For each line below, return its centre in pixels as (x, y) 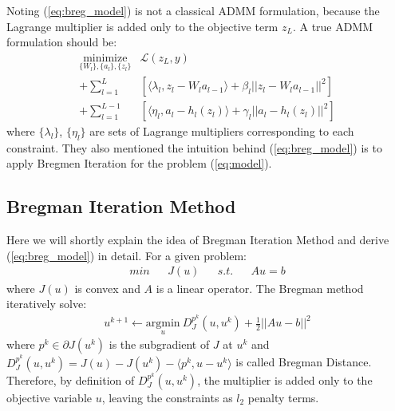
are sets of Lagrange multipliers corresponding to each (222, 131)
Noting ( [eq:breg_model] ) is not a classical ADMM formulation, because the (193, 10)
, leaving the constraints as (167, 398)
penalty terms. (283, 398)
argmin (163, 324)
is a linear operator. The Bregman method (260, 288)
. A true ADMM (333, 26)
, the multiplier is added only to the (285, 380)
